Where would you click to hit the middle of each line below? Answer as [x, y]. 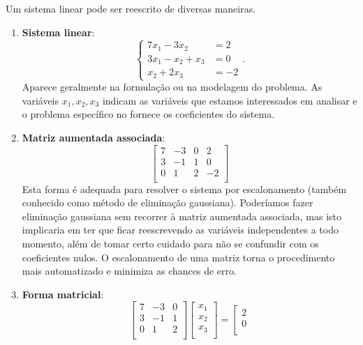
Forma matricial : [63, 294]
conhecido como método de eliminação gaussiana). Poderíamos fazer [168, 202]
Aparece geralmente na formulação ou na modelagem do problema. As [172, 87]
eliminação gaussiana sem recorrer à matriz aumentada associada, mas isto [182, 216]
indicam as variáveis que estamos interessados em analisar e [230, 100]
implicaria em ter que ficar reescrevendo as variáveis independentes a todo [180, 230]
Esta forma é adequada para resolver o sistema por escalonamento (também [184, 189]
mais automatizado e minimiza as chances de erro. [129, 271]
